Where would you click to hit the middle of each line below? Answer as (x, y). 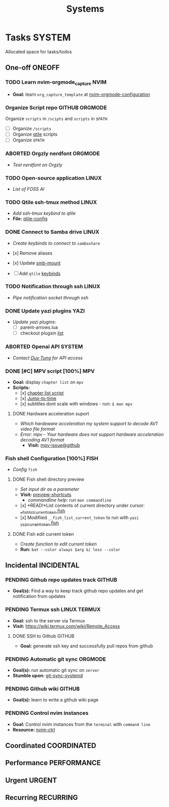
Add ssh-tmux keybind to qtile (44, 213)
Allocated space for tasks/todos (39, 51)
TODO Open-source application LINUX (54, 178)
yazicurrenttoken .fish (40, 523)
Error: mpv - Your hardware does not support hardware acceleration (92, 434)
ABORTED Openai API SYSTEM (44, 347)
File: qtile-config (30, 219)
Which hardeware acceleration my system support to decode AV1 (89, 423)
